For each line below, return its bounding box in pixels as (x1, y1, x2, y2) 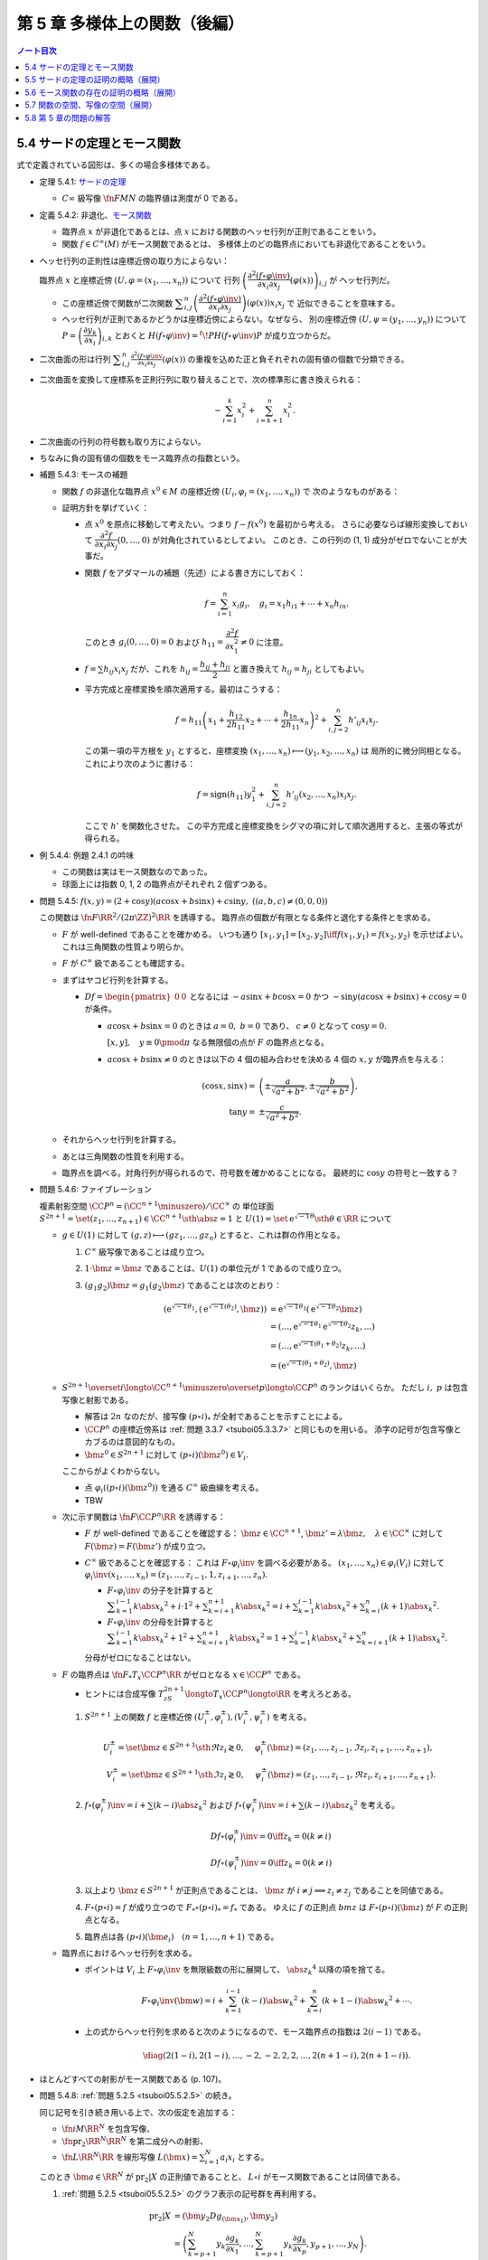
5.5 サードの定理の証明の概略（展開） (24, 74, 166, 85)
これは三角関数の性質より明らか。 (61, 941, 189, 952)
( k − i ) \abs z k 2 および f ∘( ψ (153, 1799, 253, 1813)
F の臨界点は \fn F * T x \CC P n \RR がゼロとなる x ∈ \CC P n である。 (61, 1668, 306, 1681)
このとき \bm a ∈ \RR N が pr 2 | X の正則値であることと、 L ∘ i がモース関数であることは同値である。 (39, 2171, 406, 2185)
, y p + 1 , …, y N (305, 2238, 359, 2251)
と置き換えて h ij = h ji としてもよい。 (231, 664, 370, 676)
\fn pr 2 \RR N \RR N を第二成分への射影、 (61, 2134, 209, 2149)
